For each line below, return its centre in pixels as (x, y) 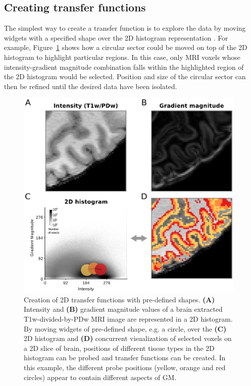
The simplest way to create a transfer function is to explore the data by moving (125, 28)
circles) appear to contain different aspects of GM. (100, 377)
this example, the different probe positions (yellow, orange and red (125, 367)
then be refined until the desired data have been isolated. (91, 86)
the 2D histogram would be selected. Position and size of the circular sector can (125, 76)
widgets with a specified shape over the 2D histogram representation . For (116, 37)
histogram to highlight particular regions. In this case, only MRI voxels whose (122, 57)
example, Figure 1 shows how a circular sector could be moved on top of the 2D (126, 47)
